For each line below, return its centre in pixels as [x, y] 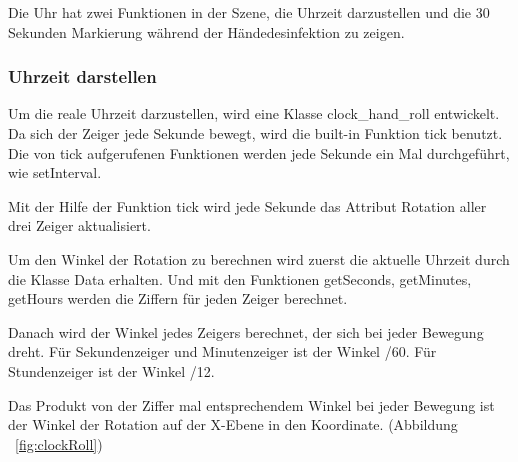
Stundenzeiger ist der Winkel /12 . [111, 370]
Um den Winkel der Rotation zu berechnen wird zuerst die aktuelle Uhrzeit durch [259, 258]
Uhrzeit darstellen [82, 76]
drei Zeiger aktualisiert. [79, 225]
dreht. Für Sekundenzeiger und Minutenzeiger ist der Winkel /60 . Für [222, 351]
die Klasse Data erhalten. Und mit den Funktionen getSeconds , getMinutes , [240, 278]
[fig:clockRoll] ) [59, 443]
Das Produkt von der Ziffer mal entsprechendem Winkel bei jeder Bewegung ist [251, 404]
